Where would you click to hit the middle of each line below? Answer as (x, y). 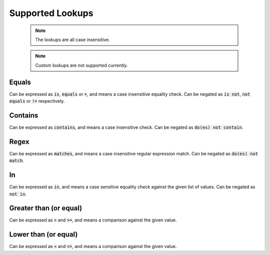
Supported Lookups (51, 13)
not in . (18, 194)
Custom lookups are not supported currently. (81, 65)
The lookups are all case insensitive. (72, 40)
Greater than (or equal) (46, 208)
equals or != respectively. (37, 101)
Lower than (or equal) (43, 235)
